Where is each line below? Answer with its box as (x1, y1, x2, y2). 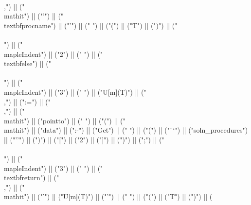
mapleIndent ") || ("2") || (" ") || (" (4, 49, 103, 59)
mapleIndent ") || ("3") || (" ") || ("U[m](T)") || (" (4, 86, 146, 97)
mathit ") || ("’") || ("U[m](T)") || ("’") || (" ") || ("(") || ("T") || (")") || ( (4, 191, 213, 202)
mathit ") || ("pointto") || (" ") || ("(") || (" (4, 115, 125, 125)
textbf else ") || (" (4, 58, 51, 68)
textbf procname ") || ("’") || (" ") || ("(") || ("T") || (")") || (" (4, 20, 178, 30)
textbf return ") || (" (4, 172, 59, 183)
